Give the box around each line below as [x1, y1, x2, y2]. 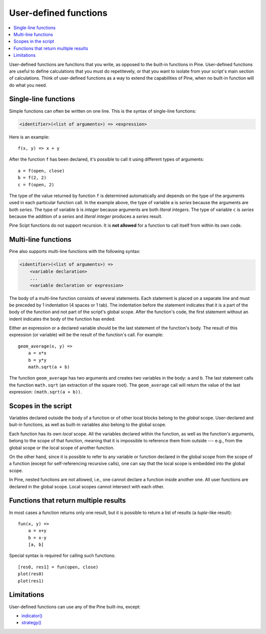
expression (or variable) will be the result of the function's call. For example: [9, 332, 164, 338]
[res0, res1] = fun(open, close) [18, 564, 99, 570]
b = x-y [28, 535, 47, 541]
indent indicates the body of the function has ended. [9, 316, 116, 322]
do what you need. [9, 82, 47, 88]
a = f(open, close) [18, 168, 65, 173]
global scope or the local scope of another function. [9, 445, 115, 451]
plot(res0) [18, 571, 44, 577]
